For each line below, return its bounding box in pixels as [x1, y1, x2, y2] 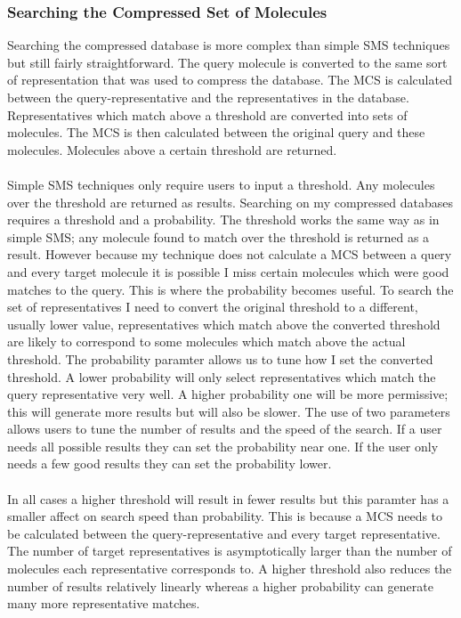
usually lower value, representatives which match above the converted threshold [7, 314, 441, 333]
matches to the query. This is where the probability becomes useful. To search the [7, 280, 454, 298]
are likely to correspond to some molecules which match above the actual [7, 332, 406, 351]
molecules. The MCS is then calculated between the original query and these [7, 123, 425, 142]
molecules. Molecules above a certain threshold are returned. [7, 140, 337, 159]
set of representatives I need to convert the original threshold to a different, [7, 297, 418, 316]
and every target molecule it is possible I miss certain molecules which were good [7, 262, 449, 281]
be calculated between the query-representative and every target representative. [7, 524, 441, 542]
